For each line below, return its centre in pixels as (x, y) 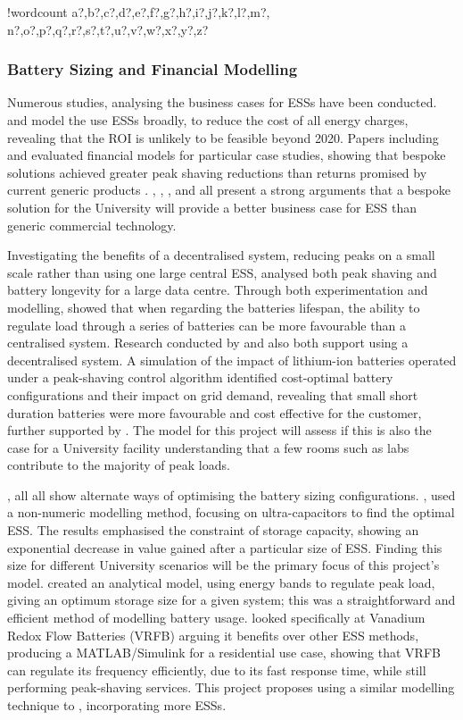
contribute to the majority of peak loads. (119, 465)
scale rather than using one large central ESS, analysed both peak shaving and (222, 272)
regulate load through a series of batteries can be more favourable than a (207, 325)
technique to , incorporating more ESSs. (117, 705)
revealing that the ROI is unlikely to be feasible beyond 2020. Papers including (223, 137)
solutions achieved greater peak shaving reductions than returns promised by (217, 172)
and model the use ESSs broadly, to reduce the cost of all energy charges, (208, 120)
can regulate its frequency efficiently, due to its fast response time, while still (217, 670)
